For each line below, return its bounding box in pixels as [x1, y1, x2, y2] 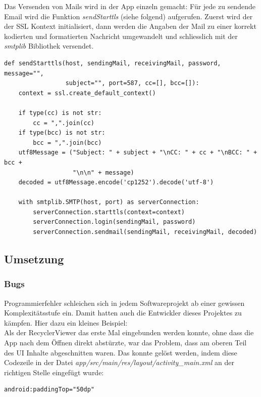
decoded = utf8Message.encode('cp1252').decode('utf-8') [18, 179, 214, 186]
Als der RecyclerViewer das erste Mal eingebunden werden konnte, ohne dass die [4, 327, 254, 338]
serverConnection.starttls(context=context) [33, 208, 185, 216]
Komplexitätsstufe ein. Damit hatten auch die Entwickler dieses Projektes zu [4, 307, 242, 318]
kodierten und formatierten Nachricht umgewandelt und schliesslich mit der [4, 30, 238, 41]
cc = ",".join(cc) [33, 119, 94, 127]
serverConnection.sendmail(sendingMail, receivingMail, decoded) [33, 228, 257, 236]
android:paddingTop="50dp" [4, 386, 94, 393]
